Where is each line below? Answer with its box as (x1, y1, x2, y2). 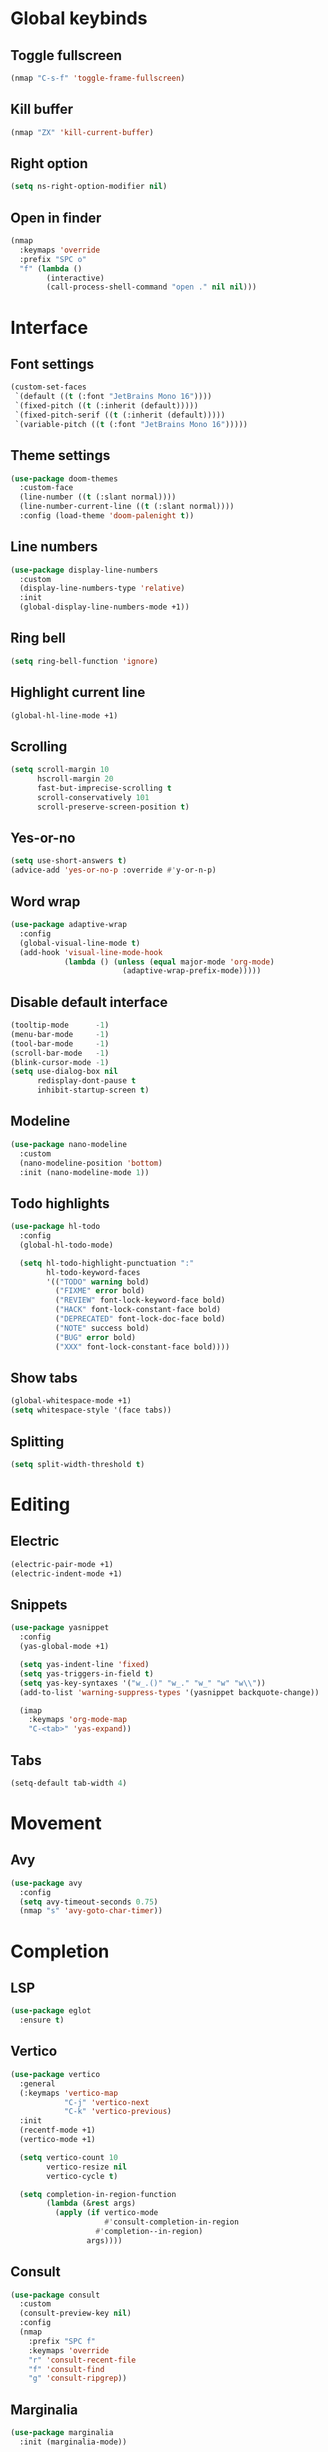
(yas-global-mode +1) (19, 1642, 110, 1652)
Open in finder (10, 209, 102, 226)
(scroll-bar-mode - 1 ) (10, 1048, 110, 1058)
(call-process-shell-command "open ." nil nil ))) (46, 282, 257, 292)
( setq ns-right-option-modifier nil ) (10, 182, 168, 192)
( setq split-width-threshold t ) (10, 1459, 145, 1469)
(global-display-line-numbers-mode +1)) (19, 602, 190, 612)
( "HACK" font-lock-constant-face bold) (54, 1305, 222, 1315)
